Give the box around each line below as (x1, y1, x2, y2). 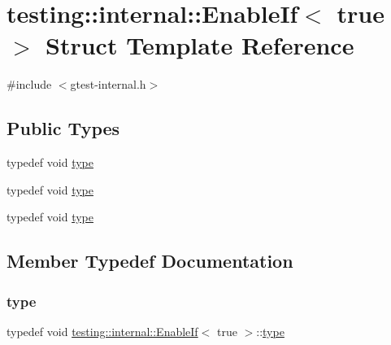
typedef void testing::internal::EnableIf (7, 322, 198, 339)
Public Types (7, 116, 120, 141)
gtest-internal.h (70, 76, 146, 93)
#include (7, 76, 52, 93)
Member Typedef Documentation (7, 248, 293, 273)
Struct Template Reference (46, 28, 354, 62)
